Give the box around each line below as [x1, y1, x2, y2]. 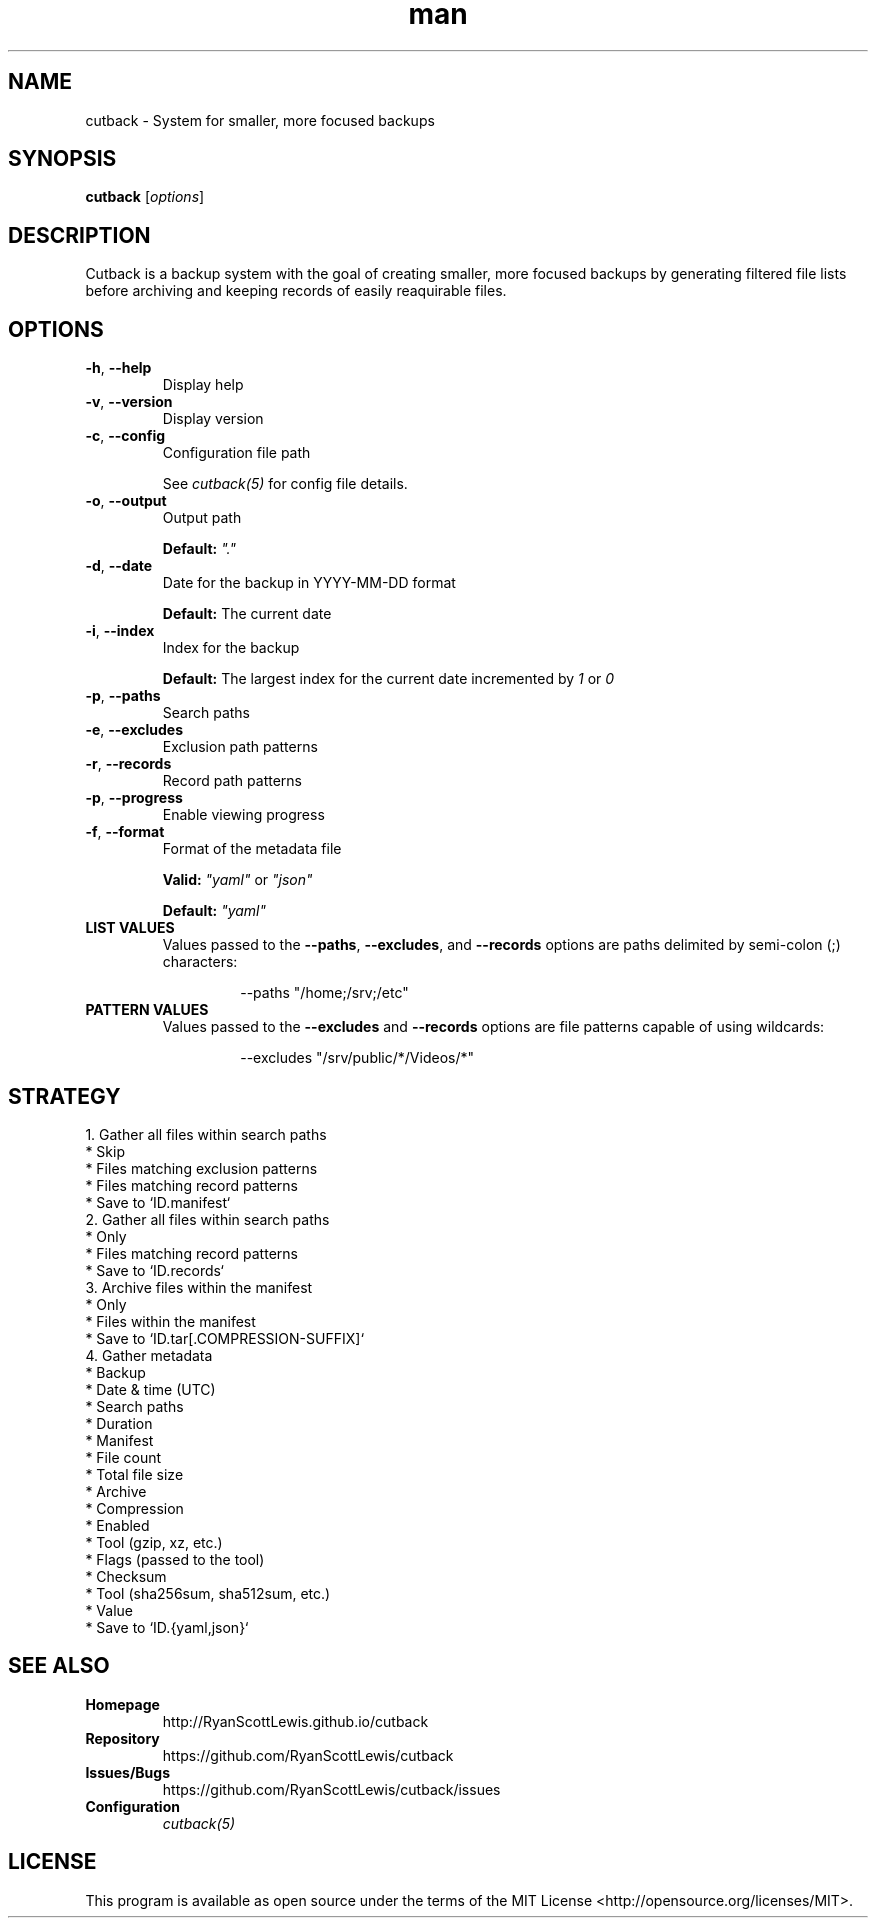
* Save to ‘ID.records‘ [85, 1261, 224, 1279]
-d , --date [85, 557, 153, 575]
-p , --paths [85, 687, 161, 705]
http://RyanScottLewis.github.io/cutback [162, 1712, 429, 1730]
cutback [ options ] [85, 188, 205, 206]
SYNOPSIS [8, 146, 117, 172]
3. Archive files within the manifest [85, 1278, 313, 1296]
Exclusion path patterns [162, 738, 318, 756]
